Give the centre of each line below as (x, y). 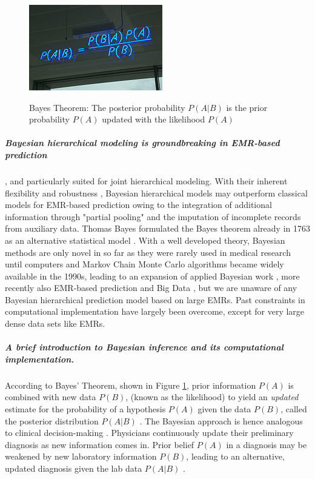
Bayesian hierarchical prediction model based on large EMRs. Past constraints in (155, 299)
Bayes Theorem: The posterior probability (107, 107)
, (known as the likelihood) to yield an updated (212, 397)
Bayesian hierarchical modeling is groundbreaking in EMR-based (142, 143)
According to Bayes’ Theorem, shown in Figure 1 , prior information (131, 385)
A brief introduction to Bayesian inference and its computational (144, 347)
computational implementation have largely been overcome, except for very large (155, 311)
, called (294, 409)
